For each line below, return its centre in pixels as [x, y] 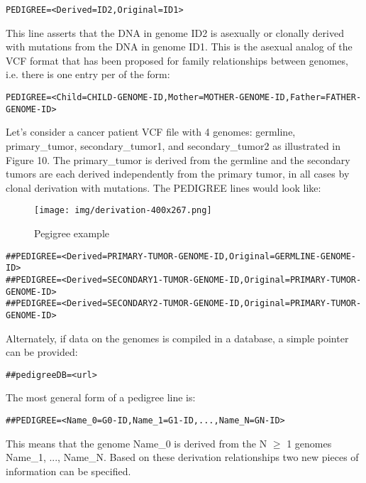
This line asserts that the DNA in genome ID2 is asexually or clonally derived [175, 32]
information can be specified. [68, 471]
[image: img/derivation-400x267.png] [123, 211]
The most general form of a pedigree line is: [101, 397]
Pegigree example [72, 233]
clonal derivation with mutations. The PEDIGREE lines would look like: [163, 187]
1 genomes [309, 443]
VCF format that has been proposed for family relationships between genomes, [177, 60]
